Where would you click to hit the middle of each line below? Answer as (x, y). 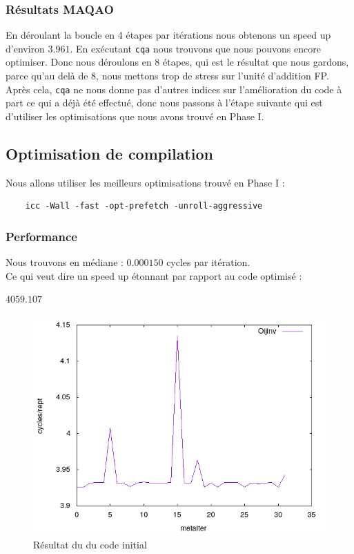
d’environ (25, 48)
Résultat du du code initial (90, 545)
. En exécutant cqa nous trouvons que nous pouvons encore (195, 48)
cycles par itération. (208, 262)
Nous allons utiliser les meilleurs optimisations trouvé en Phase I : (145, 182)
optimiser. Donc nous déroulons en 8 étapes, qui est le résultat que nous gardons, (177, 62)
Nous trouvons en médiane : (65, 262)
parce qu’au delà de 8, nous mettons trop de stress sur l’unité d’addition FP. (167, 76)
